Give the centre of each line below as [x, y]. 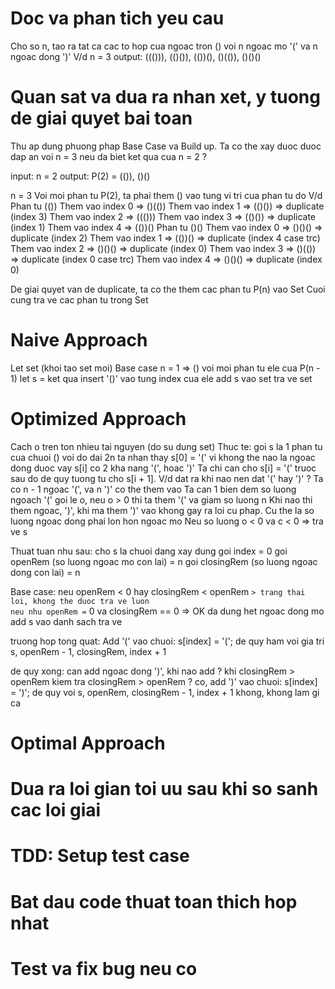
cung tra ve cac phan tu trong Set [79, 299]
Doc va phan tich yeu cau [117, 18]
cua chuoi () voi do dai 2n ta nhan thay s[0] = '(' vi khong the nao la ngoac [163, 457]
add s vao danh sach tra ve [66, 621]
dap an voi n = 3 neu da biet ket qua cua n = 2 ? [108, 156]
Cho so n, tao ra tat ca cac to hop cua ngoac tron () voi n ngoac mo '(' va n [164, 46]
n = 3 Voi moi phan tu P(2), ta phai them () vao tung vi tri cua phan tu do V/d [166, 195]
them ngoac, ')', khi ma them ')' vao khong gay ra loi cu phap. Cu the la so [162, 510]
